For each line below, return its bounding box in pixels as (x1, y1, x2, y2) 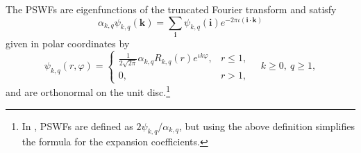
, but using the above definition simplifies (178, 118, 355, 133)
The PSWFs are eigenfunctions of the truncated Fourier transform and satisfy (6, 2, 337, 16)
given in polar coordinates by (6, 35, 130, 50)
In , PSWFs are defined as (22, 118, 133, 133)
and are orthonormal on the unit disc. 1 (6, 83, 171, 99)
